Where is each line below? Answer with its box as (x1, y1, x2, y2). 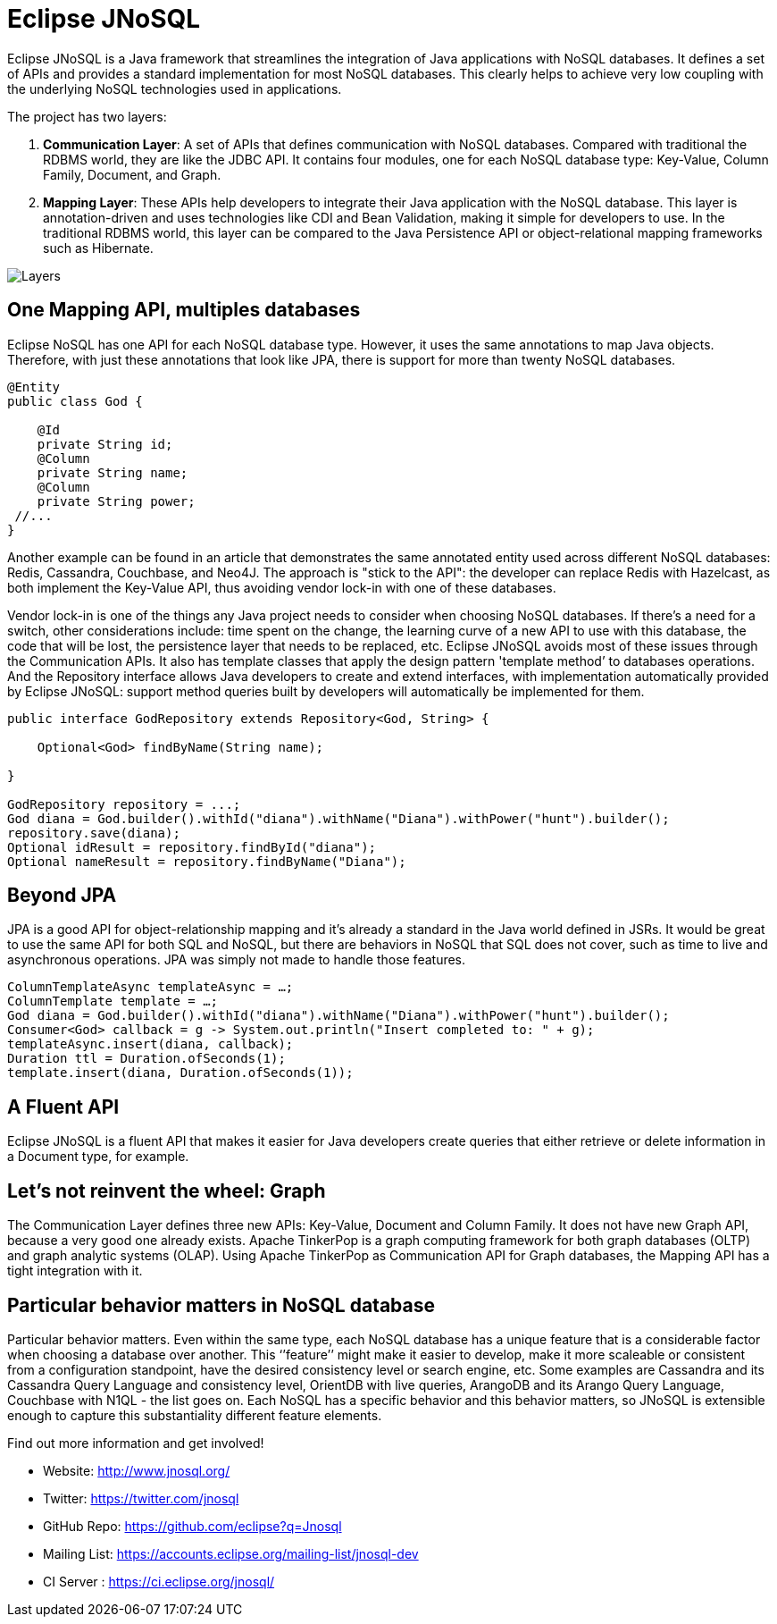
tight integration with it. (7, 1263, 143, 1279)
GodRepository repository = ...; (7, 796, 241, 812)
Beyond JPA (7, 884, 117, 907)
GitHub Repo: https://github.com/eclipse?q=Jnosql (43, 1518, 342, 1534)
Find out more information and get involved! (7, 1435, 264, 1451)
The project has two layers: (7, 108, 167, 124)
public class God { (7, 393, 143, 408)
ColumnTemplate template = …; (7, 994, 219, 1009)
